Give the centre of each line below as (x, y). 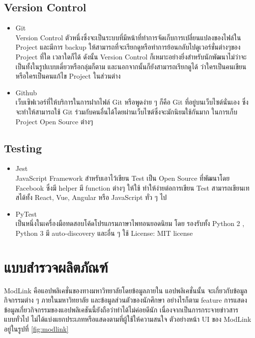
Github (26, 92)
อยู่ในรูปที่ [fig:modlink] (36, 329)
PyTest (26, 213)
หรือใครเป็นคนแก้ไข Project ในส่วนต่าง (68, 76)
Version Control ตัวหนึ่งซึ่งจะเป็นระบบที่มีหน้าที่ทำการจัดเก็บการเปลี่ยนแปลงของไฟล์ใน (128, 37)
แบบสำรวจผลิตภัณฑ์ (56, 267)
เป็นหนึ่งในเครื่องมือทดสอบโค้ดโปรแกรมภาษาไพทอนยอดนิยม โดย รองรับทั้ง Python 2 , (130, 223)
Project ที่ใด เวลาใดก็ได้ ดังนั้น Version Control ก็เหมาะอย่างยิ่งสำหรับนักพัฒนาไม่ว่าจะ (131, 56)
